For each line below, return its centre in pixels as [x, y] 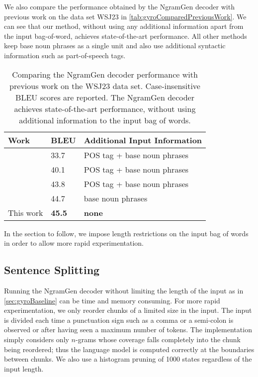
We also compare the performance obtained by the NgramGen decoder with [119, 6]
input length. [24, 368]
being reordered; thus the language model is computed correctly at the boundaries [129, 349]
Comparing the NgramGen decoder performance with [105, 74]
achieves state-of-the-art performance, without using [105, 108]
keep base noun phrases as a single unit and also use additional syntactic [115, 46]
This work [26, 212]
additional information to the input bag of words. [105, 120]
